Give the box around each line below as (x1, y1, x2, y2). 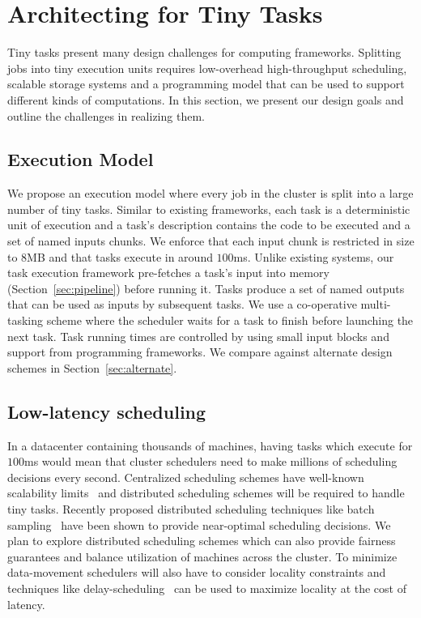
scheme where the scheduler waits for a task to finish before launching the (46, 312, 414, 329)
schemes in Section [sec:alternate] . (7, 359, 177, 376)
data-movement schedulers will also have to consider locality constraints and (7, 564, 386, 581)
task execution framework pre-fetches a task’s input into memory (7, 264, 330, 281)
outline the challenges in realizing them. (7, 107, 205, 124)
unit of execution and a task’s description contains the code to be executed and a (7, 216, 410, 233)
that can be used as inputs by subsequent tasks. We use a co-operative (7, 296, 357, 313)
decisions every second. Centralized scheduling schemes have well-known (7, 468, 364, 485)
